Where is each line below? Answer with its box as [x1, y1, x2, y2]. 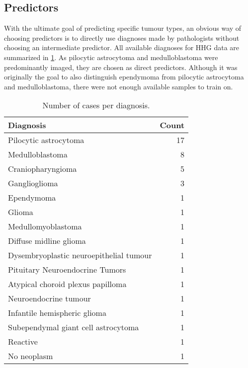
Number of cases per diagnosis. [42, 99, 150, 111]
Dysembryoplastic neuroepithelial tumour [8, 249, 152, 261]
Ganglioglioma [8, 177, 58, 189]
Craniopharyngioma [8, 163, 77, 175]
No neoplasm [8, 350, 53, 362]
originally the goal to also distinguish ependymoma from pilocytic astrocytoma [4, 72, 244, 82]
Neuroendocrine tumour [8, 293, 91, 304]
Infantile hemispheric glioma [8, 307, 106, 319]
